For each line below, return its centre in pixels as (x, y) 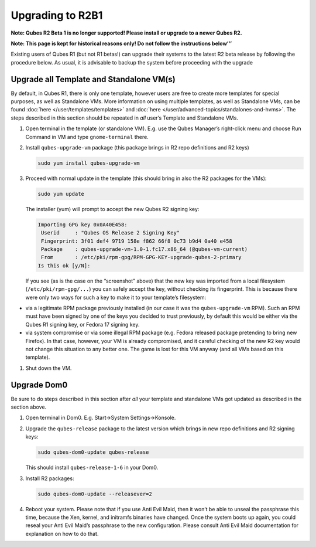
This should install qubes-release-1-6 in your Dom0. (92, 468)
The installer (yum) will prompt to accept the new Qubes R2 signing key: (112, 209)
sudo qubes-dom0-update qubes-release (93, 452)
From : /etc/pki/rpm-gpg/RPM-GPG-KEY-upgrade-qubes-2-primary (141, 257)
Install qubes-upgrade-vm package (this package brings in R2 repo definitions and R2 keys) (138, 147)
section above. (29, 407)
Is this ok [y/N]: (64, 266)
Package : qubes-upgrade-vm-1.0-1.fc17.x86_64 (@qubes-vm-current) (145, 249)
